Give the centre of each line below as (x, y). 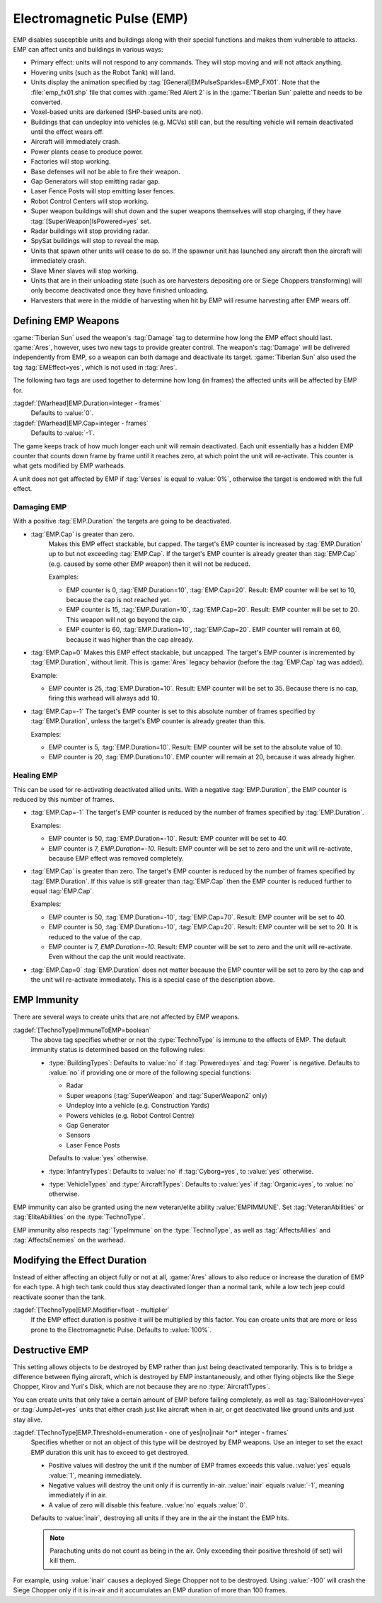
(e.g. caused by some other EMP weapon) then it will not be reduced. (149, 564)
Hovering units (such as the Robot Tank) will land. (103, 72)
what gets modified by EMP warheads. (69, 466)
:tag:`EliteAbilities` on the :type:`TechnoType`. (79, 1217)
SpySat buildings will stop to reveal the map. (95, 241)
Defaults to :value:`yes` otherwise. (98, 1158)
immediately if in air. (78, 1495)
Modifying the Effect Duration (80, 1260)
